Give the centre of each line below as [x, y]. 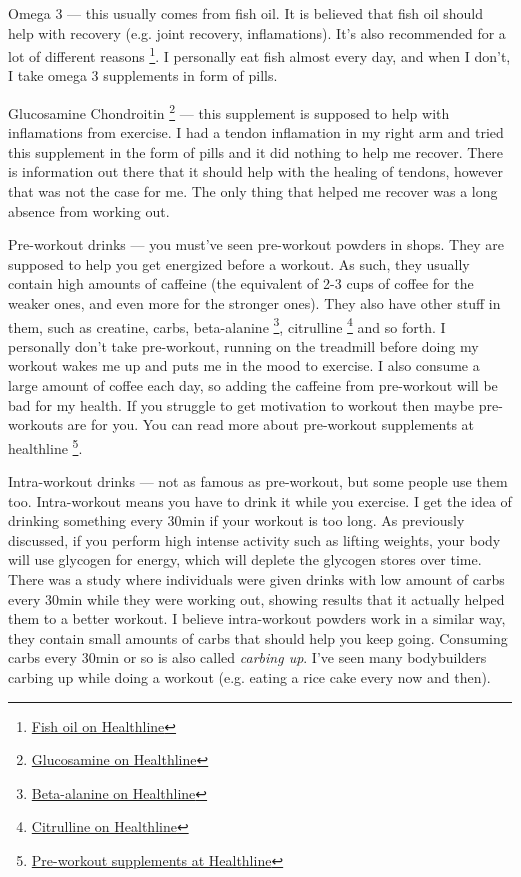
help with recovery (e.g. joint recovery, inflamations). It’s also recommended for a [257, 32]
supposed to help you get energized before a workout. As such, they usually [239, 263]
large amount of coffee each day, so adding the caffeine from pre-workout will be [253, 385]
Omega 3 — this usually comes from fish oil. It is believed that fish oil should [246, 13]
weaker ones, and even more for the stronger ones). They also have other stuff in [254, 303]
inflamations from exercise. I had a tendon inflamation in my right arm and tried [256, 132]
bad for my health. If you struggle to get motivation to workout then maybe [241, 404]
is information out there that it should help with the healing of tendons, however [256, 171]
